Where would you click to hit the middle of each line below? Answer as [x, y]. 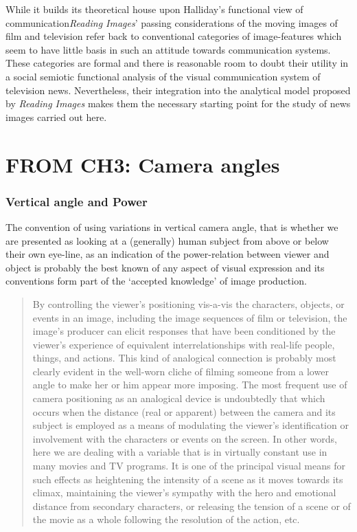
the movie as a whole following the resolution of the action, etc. [166, 519]
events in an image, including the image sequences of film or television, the [190, 317]
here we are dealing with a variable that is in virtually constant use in [180, 452]
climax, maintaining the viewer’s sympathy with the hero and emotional [184, 492]
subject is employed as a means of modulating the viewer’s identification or [191, 425]
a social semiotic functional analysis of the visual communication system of [163, 76]
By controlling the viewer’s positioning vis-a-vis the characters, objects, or [188, 303]
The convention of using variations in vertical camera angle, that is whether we [172, 226]
